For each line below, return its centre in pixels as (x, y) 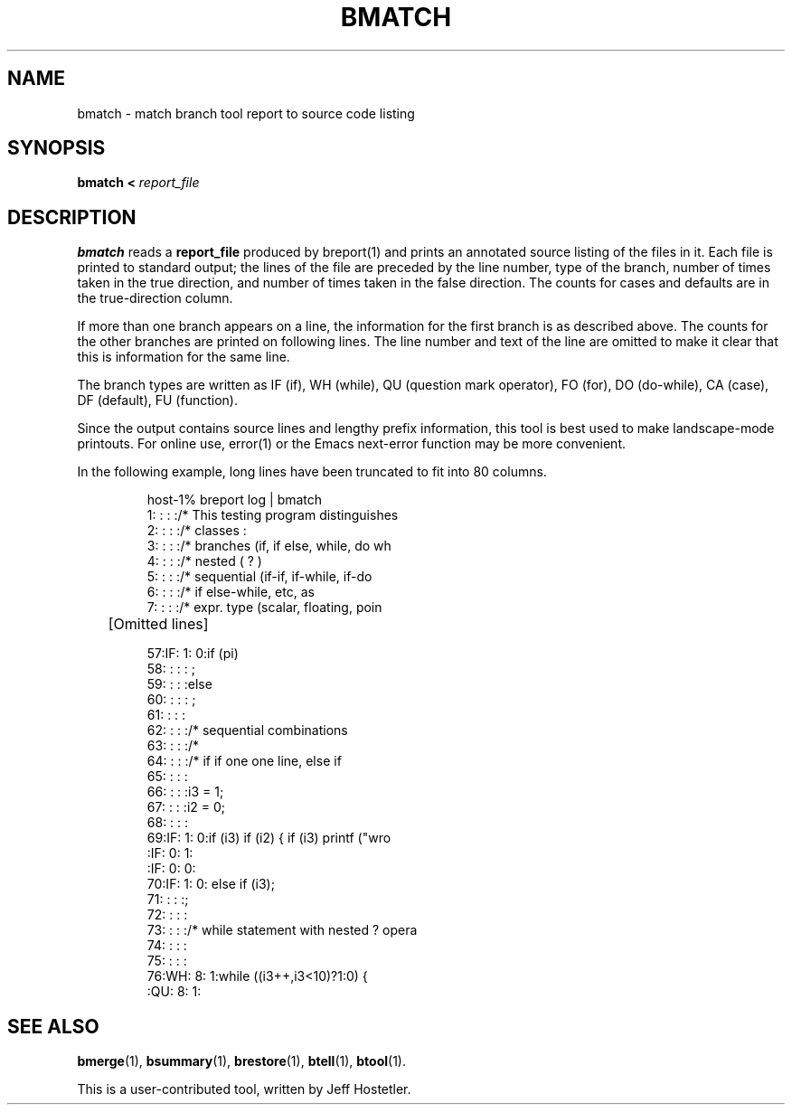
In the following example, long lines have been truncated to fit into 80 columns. (312, 472)
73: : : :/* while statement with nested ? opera (282, 930)
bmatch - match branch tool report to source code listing (246, 113)
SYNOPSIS (57, 148)
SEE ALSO (53, 1026)
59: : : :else (179, 684)
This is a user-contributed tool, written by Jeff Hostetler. (244, 1089)
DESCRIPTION (72, 217)
